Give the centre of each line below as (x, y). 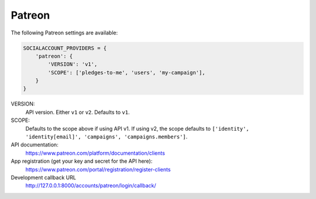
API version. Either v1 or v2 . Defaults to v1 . (78, 112)
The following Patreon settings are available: (64, 33)
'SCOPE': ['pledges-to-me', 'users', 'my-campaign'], (126, 72)
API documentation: (35, 145)
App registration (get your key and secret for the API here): (82, 161)
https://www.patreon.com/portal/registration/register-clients (98, 169)
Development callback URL (43, 177)
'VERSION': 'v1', (73, 64)
